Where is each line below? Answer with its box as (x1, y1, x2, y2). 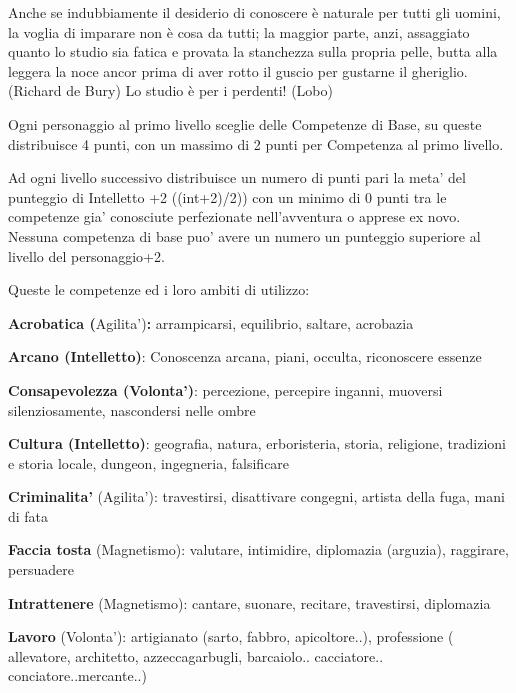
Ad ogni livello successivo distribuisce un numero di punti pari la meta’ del (8, 167, 466, 188)
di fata (8, 505, 49, 526)
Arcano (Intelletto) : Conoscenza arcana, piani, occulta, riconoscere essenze (8, 346, 482, 367)
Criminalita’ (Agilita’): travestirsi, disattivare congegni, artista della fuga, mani (8, 486, 505, 507)
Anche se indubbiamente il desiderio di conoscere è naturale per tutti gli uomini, (8, 2, 501, 22)
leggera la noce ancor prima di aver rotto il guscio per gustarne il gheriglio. (8, 60, 468, 81)
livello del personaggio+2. (8, 245, 165, 266)
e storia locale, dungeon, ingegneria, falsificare (8, 452, 290, 473)
